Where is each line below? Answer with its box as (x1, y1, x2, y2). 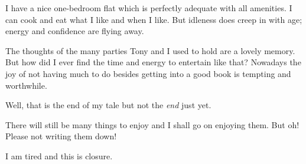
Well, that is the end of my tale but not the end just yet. (5, 99, 211, 111)
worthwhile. (5, 79, 47, 91)
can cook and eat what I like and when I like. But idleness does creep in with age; (5, 13, 302, 25)
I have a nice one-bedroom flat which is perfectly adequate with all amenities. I (5, 2, 292, 14)
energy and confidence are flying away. (5, 25, 144, 37)
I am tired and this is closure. (5, 149, 113, 162)
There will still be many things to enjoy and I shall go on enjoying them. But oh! (5, 118, 300, 130)
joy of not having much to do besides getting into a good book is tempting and (5, 67, 291, 79)
